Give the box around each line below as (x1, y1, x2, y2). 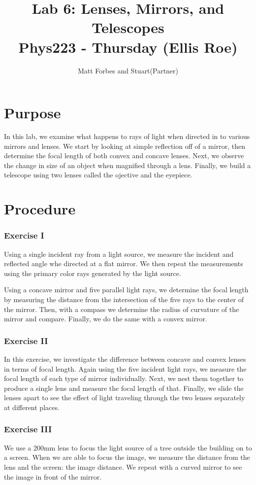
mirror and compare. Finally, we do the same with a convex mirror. (4, 313, 207, 324)
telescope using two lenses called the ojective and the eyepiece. (4, 170, 192, 180)
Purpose (4, 103, 61, 123)
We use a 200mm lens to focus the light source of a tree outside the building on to (4, 442, 252, 452)
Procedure (4, 199, 76, 219)
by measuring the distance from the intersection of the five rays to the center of (4, 294, 244, 304)
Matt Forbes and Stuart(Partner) (77, 65, 179, 75)
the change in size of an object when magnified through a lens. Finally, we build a (4, 160, 251, 170)
